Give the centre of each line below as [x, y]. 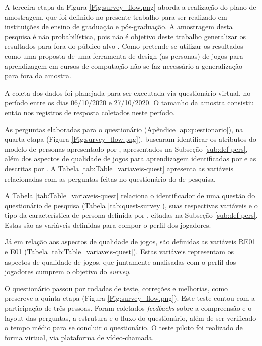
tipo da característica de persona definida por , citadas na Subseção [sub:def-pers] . [131, 215]
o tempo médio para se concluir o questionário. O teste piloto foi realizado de [124, 328]
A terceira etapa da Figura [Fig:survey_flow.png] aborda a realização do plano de [130, 7]
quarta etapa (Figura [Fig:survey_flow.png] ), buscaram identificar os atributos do [130, 139]
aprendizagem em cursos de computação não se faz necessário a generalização [123, 66]
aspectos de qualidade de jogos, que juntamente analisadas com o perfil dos [120, 261]
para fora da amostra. [38, 76]
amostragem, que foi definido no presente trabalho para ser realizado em [116, 16]
